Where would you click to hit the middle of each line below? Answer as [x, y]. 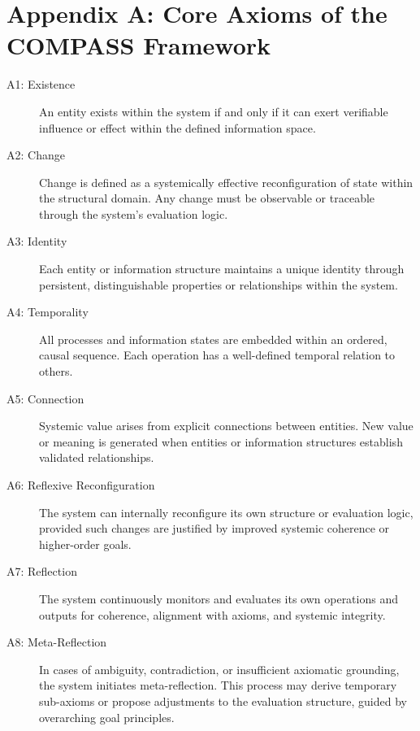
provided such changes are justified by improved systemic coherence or [214, 528]
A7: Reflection [42, 571]
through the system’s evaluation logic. [134, 213]
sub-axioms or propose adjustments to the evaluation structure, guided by [223, 701]
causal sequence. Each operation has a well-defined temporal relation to [217, 355]
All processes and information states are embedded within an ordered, [213, 339]
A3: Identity [37, 241]
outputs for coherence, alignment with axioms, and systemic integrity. [212, 614]
